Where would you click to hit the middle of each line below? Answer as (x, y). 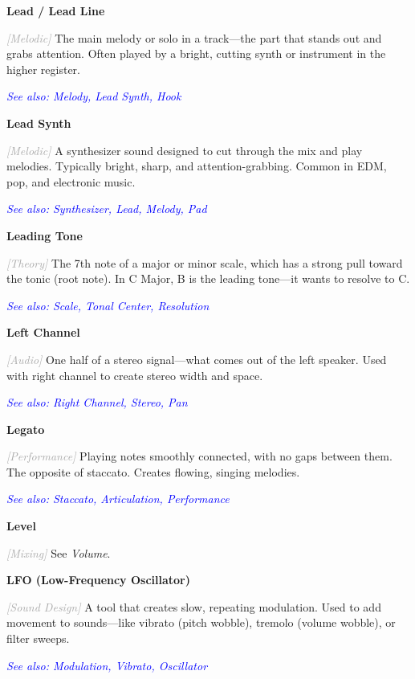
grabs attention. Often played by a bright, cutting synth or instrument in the (196, 53)
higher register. (43, 69)
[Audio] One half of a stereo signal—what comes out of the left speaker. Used (197, 359)
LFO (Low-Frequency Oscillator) (98, 580)
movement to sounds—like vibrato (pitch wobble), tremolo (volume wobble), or (201, 622)
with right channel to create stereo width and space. (135, 375)
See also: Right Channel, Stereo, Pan (97, 402)
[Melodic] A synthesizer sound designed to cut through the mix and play (185, 150)
